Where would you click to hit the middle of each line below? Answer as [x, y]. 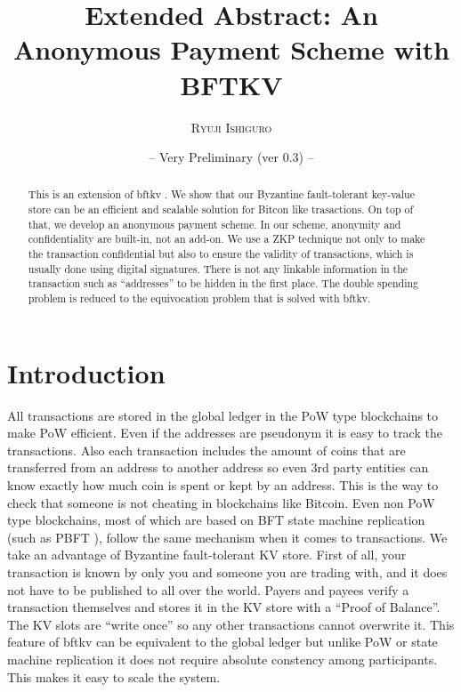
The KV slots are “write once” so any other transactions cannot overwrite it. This [231, 624]
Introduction [86, 372]
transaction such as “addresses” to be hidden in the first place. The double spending [223, 283]
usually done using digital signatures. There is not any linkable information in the [218, 268]
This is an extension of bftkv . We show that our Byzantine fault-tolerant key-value [221, 194]
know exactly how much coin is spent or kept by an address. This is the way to [223, 485]
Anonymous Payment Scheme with [231, 49]
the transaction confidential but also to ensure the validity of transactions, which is [221, 254]
